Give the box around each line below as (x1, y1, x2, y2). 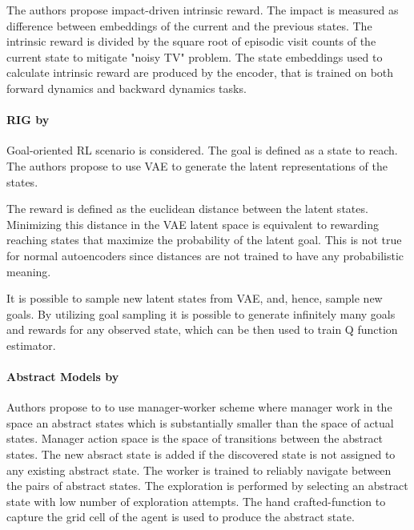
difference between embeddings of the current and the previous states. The (6, 17, 372, 34)
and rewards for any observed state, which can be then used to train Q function (6, 321, 398, 338)
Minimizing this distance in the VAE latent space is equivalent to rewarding (6, 215, 379, 232)
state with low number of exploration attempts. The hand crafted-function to (6, 492, 386, 509)
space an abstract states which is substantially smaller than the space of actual (6, 414, 394, 431)
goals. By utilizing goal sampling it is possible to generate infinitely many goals (6, 305, 396, 322)
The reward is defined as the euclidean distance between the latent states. (6, 200, 368, 217)
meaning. (6, 263, 51, 279)
